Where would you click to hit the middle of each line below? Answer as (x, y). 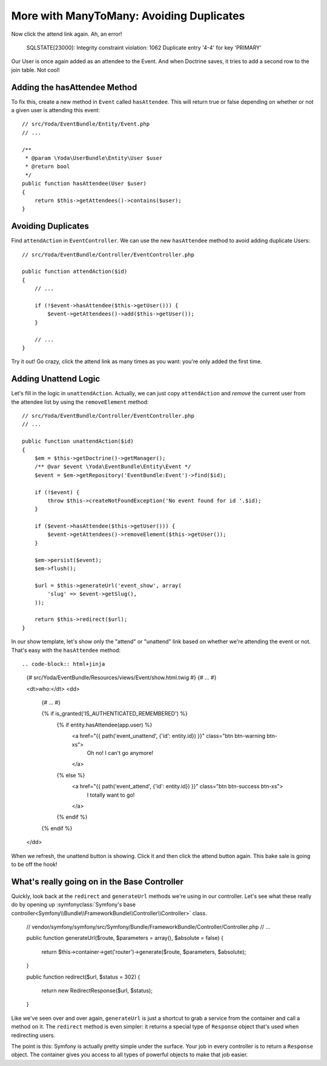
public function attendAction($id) (75, 272)
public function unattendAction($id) (78, 441)
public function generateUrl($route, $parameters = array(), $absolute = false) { (125, 938)
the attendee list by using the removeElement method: (80, 402)
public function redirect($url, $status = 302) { (83, 977)
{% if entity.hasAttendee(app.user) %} (104, 725)
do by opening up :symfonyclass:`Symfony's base (74, 905)
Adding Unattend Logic (56, 379)
